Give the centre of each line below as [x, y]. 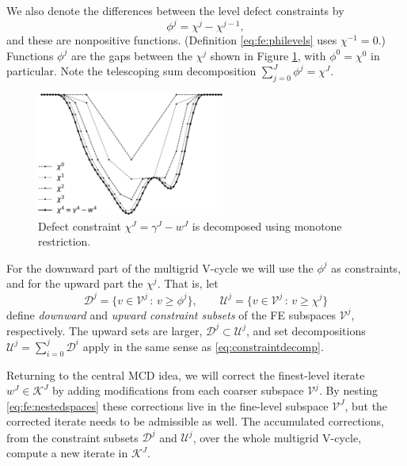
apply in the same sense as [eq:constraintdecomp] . [203, 346]
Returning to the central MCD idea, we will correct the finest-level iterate [186, 374]
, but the [366, 405]
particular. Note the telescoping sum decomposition [131, 71]
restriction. [65, 241]
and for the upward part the [75, 283]
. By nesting [348, 390]
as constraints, [366, 267]
